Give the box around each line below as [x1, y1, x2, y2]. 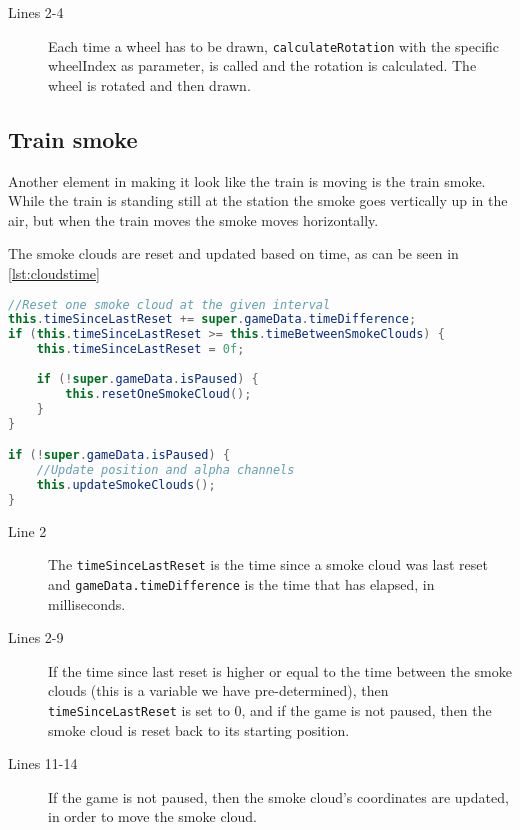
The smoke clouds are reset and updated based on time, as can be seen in [8, 243, 459, 264]
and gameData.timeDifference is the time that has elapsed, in [48, 573, 435, 594]
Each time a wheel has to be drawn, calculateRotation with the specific [48, 35, 500, 56]
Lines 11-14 [8, 753, 78, 774]
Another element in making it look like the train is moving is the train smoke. [8, 170, 486, 191]
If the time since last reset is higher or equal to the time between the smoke [48, 660, 512, 681]
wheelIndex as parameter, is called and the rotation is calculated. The [48, 55, 477, 76]
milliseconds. [48, 593, 126, 614]
